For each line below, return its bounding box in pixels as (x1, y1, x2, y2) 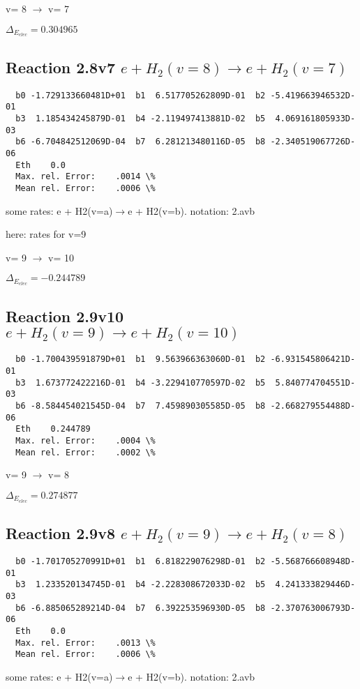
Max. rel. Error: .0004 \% (15, 436, 156, 446)
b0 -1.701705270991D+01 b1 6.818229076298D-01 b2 (15, 556, 266, 566)
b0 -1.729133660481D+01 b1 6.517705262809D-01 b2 (15, 90, 266, 100)
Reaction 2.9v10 (6, 305, 124, 326)
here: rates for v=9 (6, 227, 87, 241)
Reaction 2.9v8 (6, 522, 115, 544)
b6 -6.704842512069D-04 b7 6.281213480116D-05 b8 (15, 137, 266, 147)
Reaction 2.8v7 (6, 56, 115, 77)
